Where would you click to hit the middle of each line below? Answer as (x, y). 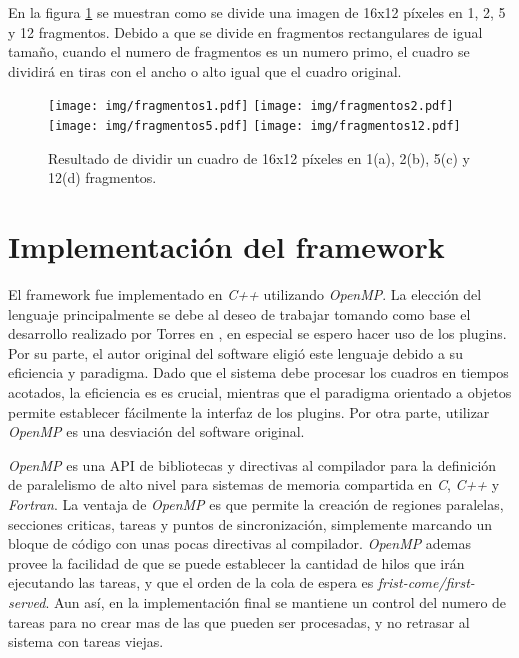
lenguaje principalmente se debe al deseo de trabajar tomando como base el (239, 313)
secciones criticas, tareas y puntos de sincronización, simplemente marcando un (250, 523)
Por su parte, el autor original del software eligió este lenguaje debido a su (235, 352)
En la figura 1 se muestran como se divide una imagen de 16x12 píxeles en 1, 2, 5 (257, 12)
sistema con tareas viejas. (86, 641)
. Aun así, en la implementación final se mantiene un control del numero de (276, 601)
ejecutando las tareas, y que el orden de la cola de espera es (191, 582)
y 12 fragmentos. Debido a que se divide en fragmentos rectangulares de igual (245, 31)
